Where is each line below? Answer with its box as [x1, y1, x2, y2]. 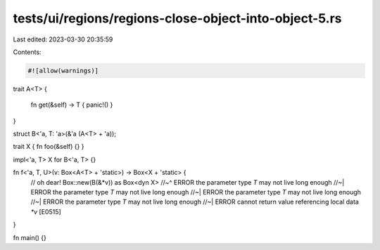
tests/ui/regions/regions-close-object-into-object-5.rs [13, 11, 342, 26]
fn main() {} [13, 233, 47, 242]
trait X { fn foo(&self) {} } [13, 143, 84, 151]
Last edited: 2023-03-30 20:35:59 [13, 35, 113, 44]
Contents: [13, 48, 42, 56]
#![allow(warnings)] [27, 67, 99, 74]
